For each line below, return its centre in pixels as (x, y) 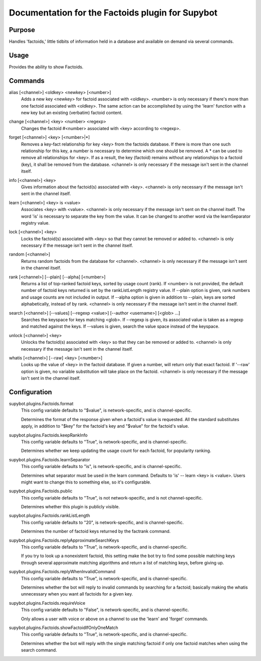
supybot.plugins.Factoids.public (41, 491)
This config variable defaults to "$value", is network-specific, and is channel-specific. (107, 410)
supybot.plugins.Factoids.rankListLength (50, 516)
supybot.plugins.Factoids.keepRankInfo (48, 435)
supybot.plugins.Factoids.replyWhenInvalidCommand (62, 572)
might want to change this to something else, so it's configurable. (86, 482)
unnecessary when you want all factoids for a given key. (77, 594)
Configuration (30, 392)
